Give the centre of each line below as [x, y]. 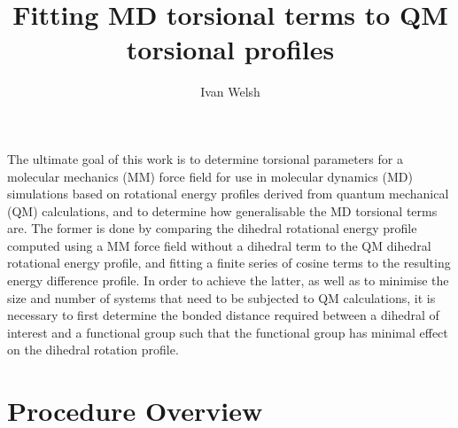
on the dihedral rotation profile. [93, 350]
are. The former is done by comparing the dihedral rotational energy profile [212, 228]
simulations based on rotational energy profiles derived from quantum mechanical [228, 194]
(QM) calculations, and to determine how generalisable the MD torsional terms [222, 210]
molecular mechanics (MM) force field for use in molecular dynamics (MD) [210, 176]
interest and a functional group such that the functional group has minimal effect [228, 332]
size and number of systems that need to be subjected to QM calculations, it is [221, 297]
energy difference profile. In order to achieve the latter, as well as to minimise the [228, 280]
